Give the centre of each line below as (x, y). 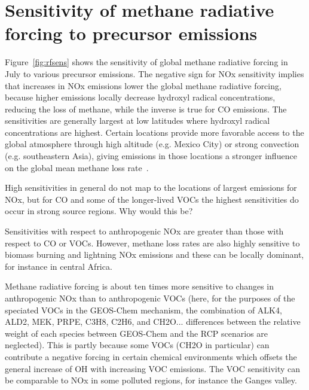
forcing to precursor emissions (131, 33)
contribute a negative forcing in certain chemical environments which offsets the (151, 356)
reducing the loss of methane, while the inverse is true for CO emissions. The (146, 109)
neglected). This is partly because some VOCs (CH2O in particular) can (137, 345)
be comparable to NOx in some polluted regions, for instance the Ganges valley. (151, 380)
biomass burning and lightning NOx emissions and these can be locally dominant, (154, 255)
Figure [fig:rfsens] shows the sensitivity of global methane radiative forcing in (146, 62)
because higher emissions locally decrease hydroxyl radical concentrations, (140, 97)
